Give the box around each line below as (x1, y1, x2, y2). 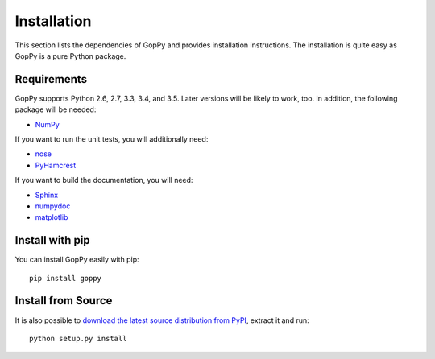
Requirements (14, 72, 88, 86)
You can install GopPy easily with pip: (14, 254, 140, 265)
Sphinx (35, 190, 59, 200)
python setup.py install (29, 334, 127, 343)
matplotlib (35, 213, 68, 222)
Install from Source (14, 294, 113, 307)
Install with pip (14, 233, 90, 247)
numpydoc (35, 201, 71, 211)
